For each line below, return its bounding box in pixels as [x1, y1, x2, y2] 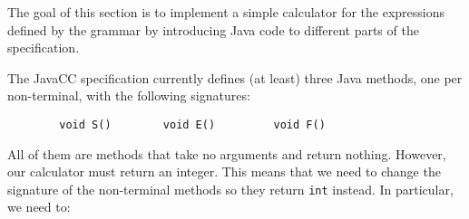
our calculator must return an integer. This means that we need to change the [7, 162, 441, 181]
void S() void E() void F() [59, 118, 326, 131]
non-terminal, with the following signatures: [7, 86, 250, 105]
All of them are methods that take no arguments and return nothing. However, [7, 144, 446, 163]
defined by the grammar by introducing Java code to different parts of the [7, 20, 419, 39]
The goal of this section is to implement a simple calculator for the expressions [7, 3, 445, 21]
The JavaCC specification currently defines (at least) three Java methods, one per [7, 68, 463, 87]
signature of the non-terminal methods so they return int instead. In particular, [7, 179, 454, 198]
